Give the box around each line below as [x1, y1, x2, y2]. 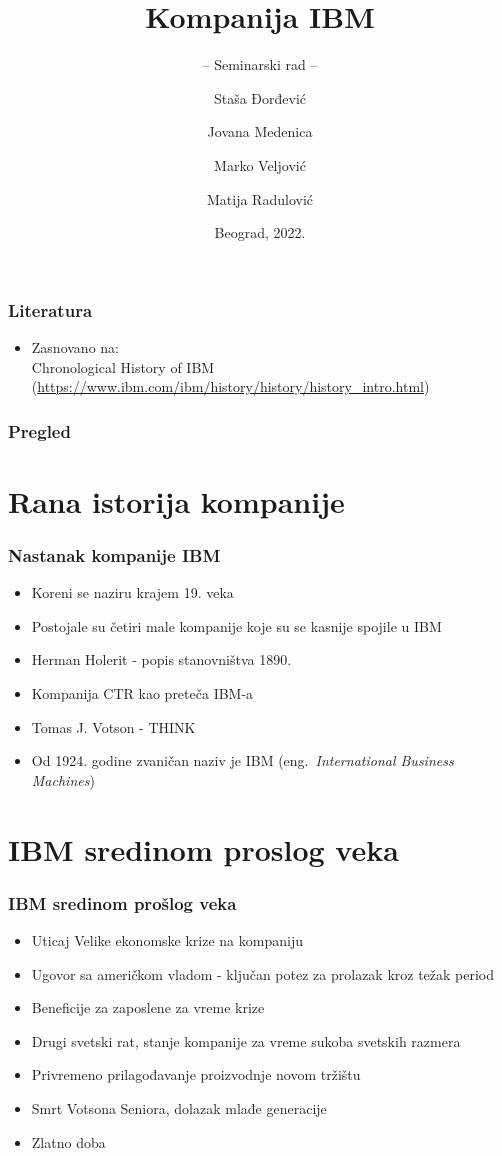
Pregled [8, 418, 71, 443]
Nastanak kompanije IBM [8, 542, 221, 567]
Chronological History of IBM [31, 356, 215, 377]
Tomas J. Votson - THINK [31, 716, 196, 737]
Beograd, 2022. [214, 222, 306, 243]
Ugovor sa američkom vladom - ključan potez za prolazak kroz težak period [31, 963, 495, 984]
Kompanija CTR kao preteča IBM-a [31, 682, 254, 703]
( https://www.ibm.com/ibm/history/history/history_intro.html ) [31, 376, 430, 397]
